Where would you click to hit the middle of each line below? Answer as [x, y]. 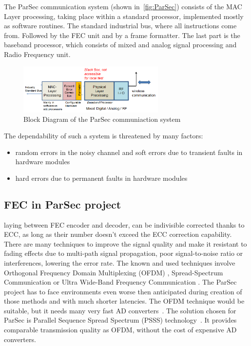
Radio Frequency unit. [37, 54]
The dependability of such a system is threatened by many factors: [104, 135]
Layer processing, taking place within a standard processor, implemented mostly [124, 16]
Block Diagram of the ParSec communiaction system [102, 119]
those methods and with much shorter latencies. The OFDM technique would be [124, 301]
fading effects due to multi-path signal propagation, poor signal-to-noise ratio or [124, 253]
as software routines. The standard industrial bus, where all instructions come [120, 26]
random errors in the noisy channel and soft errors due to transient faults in [129, 152]
